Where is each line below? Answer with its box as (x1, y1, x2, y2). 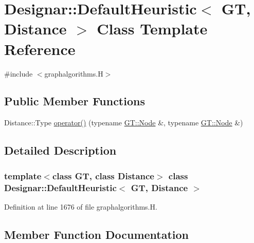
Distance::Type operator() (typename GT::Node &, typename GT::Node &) (4, 117, 243, 128)
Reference (4, 38, 76, 59)
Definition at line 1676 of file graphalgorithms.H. (4, 201, 157, 212)
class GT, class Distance (52, 169, 154, 182)
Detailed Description (4, 142, 117, 158)
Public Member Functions (4, 93, 145, 109)
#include (4, 68, 33, 79)
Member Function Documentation (4, 226, 189, 242)
